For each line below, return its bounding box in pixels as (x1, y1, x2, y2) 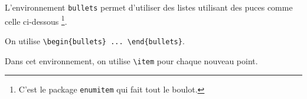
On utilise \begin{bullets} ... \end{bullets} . (5, 34, 185, 47)
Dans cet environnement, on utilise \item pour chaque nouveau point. (5, 54, 258, 67)
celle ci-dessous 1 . (5, 13, 67, 27)
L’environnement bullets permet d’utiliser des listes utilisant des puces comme (5, 1, 293, 13)
